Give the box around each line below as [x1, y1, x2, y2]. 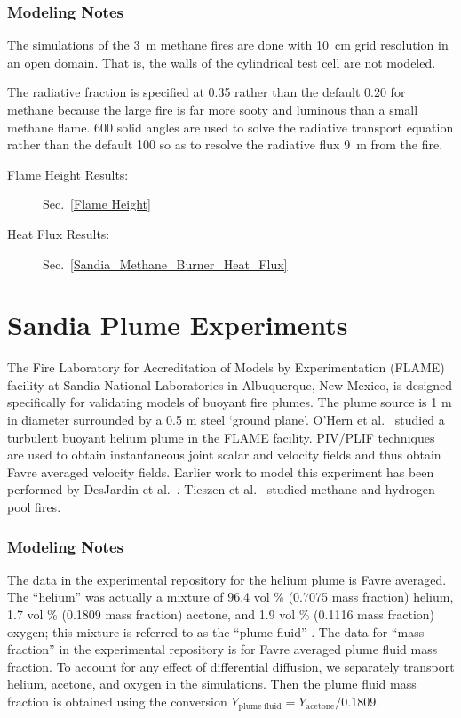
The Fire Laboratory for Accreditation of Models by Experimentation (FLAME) [7, 358, 445, 377]
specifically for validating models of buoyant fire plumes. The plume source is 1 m [7, 393, 452, 411]
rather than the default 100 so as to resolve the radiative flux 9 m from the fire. [7, 135, 443, 154]
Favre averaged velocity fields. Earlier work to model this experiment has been [7, 462, 434, 481]
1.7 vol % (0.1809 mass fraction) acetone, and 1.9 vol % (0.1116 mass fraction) [7, 605, 435, 624]
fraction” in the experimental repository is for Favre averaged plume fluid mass [7, 640, 438, 658]
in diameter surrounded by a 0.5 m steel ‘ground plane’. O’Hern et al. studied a [7, 411, 445, 429]
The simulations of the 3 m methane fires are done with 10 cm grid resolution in [7, 36, 449, 54]
